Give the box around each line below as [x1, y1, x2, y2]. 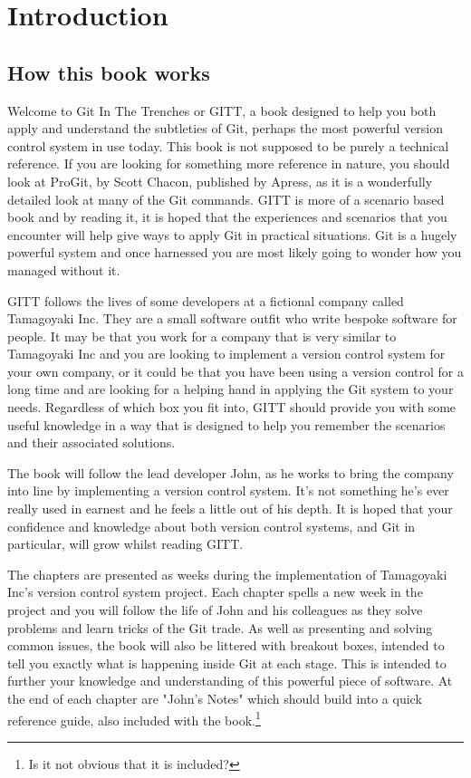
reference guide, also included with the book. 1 [7, 707, 261, 729]
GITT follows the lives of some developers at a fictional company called [7, 291, 404, 310]
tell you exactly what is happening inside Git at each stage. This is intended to [7, 653, 447, 672]
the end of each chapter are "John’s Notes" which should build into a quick [7, 688, 422, 707]
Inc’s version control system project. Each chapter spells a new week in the [7, 582, 423, 601]
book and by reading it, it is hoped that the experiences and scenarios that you [7, 207, 447, 226]
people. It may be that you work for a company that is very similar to [7, 326, 397, 345]
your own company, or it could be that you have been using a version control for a [7, 361, 464, 380]
